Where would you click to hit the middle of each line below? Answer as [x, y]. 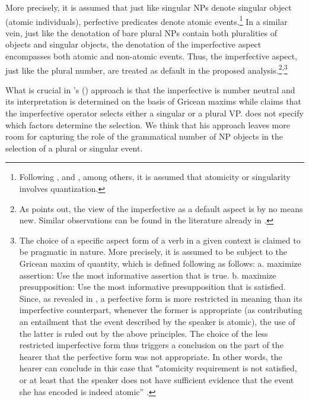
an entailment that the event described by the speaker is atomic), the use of [157, 321]
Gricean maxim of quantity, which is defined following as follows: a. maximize [160, 263]
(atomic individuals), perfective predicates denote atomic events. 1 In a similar [146, 20]
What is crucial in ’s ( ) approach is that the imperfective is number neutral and [150, 89]
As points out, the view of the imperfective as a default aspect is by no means [161, 208]
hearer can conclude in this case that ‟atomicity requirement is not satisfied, [158, 368]
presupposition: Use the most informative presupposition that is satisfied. [152, 287]
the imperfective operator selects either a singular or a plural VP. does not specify [154, 113]
